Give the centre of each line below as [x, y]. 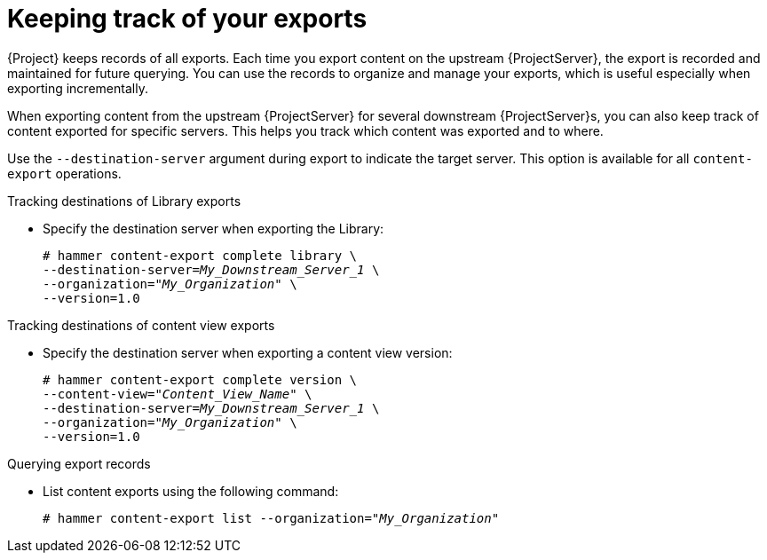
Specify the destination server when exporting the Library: [213, 228]
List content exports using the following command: [191, 491]
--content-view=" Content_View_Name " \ [178, 394]
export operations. [64, 173]
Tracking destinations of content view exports [141, 325]
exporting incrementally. [78, 88]
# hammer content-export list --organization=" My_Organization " [271, 518]
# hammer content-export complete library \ [200, 255]
